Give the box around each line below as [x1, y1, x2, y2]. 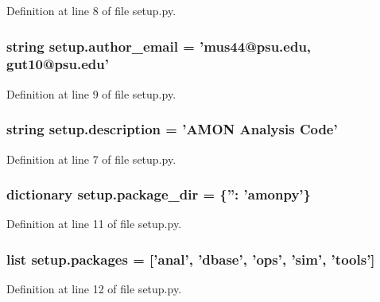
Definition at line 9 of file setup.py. [6, 85, 176, 102]
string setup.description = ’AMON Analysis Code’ [6, 119, 338, 139]
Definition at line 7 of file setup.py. [6, 150, 176, 167]
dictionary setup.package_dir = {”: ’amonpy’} [6, 184, 311, 204]
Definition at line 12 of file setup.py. [6, 281, 182, 297]
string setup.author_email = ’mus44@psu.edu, [6, 36, 312, 56]
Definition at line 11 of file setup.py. [6, 215, 182, 232]
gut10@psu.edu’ [6, 54, 109, 74]
